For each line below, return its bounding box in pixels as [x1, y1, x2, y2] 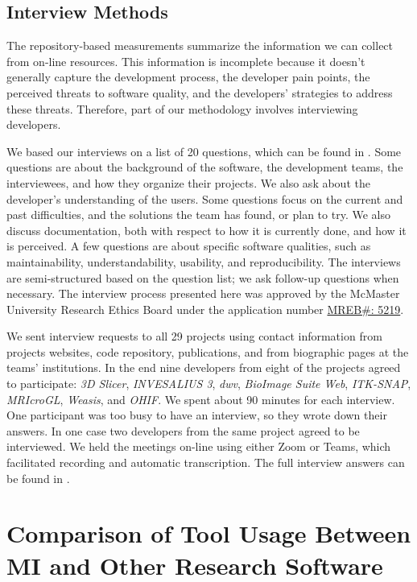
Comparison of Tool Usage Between [6, 517, 411, 550]
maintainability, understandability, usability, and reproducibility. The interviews [6, 253, 401, 270]
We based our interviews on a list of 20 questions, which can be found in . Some [6, 142, 402, 159]
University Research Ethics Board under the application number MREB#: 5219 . [6, 300, 404, 317]
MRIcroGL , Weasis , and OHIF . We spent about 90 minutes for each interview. [6, 390, 395, 407]
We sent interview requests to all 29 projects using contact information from [6, 328, 382, 345]
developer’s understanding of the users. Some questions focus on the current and [6, 190, 403, 207]
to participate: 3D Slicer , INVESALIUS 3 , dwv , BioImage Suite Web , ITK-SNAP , [6, 375, 411, 392]
